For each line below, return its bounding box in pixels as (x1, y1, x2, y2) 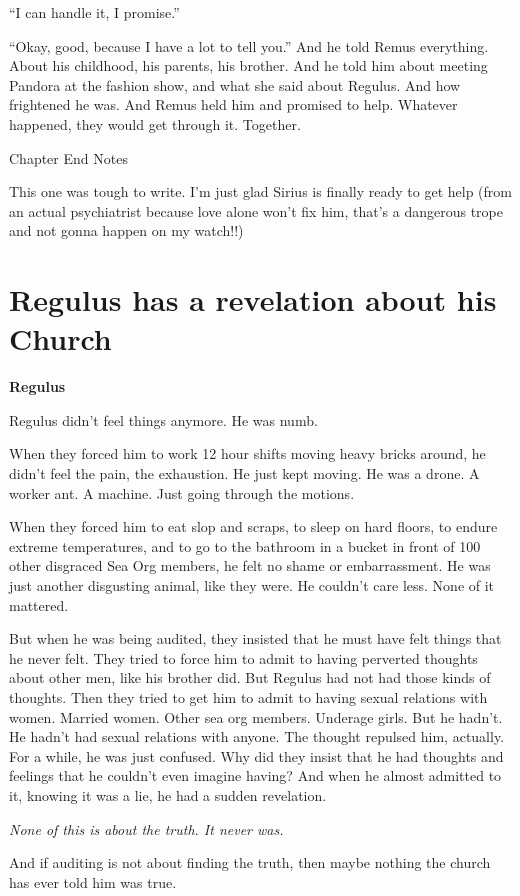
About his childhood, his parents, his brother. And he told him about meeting (9, 55, 488, 76)
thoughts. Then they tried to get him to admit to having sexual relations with (9, 686, 488, 707)
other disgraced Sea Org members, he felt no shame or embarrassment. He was (9, 555, 491, 576)
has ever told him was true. (9, 871, 177, 892)
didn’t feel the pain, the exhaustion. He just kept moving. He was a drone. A (9, 463, 480, 484)
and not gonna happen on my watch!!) (9, 220, 244, 241)
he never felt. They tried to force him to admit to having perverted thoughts (9, 647, 478, 668)
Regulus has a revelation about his (9, 279, 497, 320)
